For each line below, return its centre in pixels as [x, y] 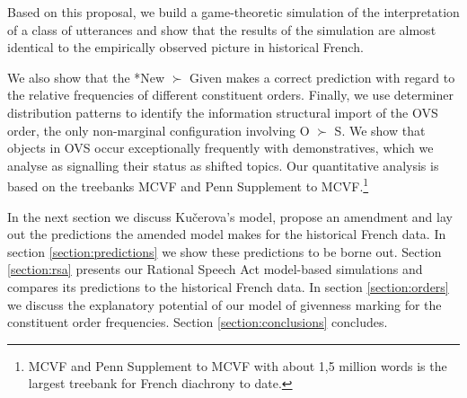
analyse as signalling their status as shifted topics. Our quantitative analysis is [223, 165]
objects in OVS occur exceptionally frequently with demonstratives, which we [220, 148]
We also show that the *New [86, 77]
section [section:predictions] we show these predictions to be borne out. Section [225, 251]
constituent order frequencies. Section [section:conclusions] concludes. [198, 322]
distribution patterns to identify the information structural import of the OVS [223, 112]
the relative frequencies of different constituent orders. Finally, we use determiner [230, 95]
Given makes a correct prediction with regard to [322, 77]
